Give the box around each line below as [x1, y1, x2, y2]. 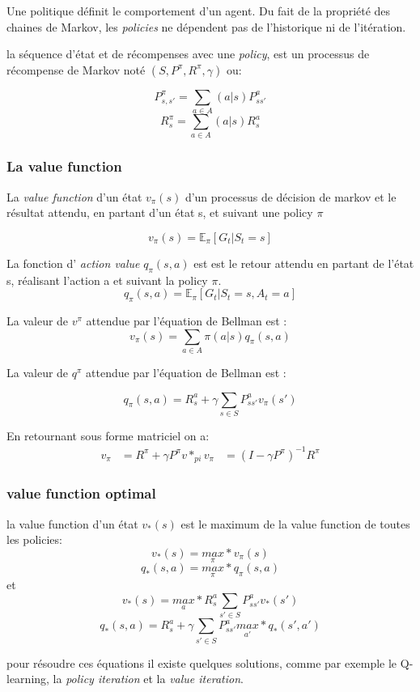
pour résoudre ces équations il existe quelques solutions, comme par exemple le [6, 654, 397, 671]
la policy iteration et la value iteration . [53, 670, 244, 687]
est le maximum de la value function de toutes [180, 515, 410, 532]
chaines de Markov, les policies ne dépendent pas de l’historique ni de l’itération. [6, 18, 406, 35]
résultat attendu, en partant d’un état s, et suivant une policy [6, 204, 313, 221]
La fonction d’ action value [6, 254, 140, 271]
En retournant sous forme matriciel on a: [6, 427, 210, 444]
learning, [6, 670, 49, 687]
